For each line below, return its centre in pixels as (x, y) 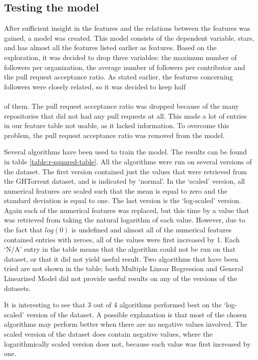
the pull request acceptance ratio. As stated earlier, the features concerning (119, 77)
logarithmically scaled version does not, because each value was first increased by (128, 343)
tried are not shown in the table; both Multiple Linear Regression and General (124, 268)
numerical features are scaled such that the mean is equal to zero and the (116, 190)
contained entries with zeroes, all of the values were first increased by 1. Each (122, 239)
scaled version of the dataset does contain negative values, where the (108, 334)
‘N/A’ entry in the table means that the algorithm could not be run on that (120, 249)
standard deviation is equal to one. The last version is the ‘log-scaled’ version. (123, 200)
